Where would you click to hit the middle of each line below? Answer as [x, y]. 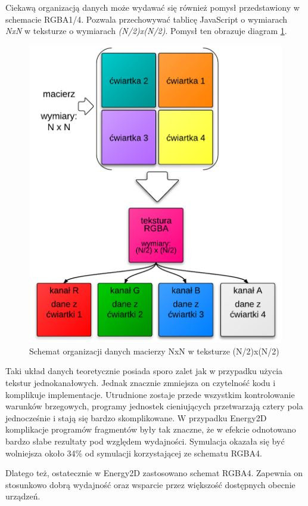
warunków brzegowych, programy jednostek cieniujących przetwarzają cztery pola [154, 406]
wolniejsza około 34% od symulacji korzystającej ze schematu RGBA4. [134, 453]
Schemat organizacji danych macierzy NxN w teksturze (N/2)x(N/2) [154, 351]
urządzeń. [23, 496]
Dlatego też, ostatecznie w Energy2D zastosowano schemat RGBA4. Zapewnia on [154, 473]
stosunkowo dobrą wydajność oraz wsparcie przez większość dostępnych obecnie [150, 484]
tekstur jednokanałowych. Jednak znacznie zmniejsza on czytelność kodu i [141, 383]
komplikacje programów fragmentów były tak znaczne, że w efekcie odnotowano [151, 429]
